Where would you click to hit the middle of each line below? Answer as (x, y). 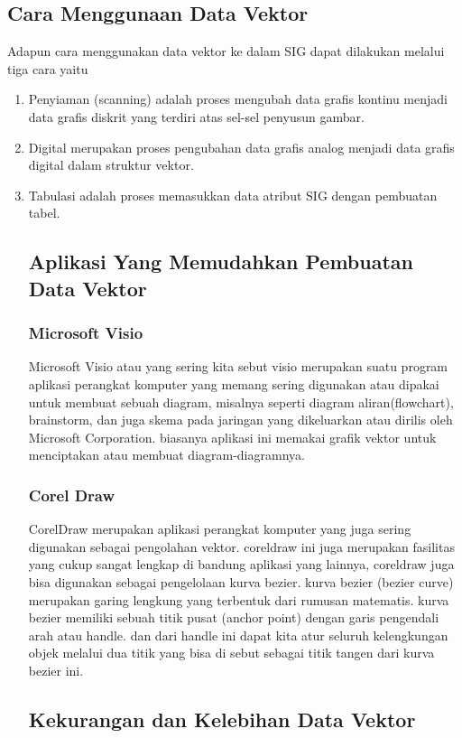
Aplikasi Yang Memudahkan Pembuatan (221, 262)
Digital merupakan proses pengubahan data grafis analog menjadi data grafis (241, 147)
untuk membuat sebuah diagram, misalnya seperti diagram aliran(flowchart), (241, 402)
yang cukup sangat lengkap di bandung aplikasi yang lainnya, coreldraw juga (241, 564)
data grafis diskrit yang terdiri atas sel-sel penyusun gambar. (196, 116)
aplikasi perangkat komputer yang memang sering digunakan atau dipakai (234, 383)
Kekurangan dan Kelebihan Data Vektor (222, 719)
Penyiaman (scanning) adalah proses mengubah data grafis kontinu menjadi (238, 99)
